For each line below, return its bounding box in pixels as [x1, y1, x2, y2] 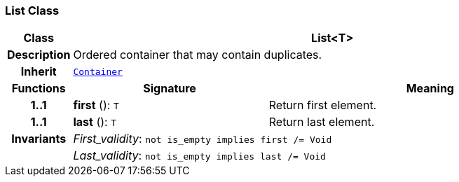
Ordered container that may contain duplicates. [73, 48, 322, 62]
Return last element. [268, 115, 375, 129]
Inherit [20, 64, 57, 79]
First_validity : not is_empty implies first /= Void [73, 132, 332, 146]
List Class [5, 3, 60, 17]
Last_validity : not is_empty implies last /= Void [73, 148, 326, 163]
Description [7, 48, 71, 62]
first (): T [73, 98, 119, 113]
